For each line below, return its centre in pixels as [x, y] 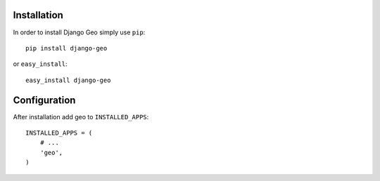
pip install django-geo [66, 48]
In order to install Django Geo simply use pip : [79, 32]
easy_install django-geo [68, 80]
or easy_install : [40, 64]
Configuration [44, 100]
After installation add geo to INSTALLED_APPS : [81, 116]
